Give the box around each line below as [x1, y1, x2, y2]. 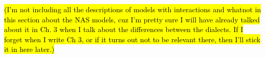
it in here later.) [4, 44, 55, 54]
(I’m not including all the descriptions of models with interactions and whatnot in [4, 4, 261, 14]
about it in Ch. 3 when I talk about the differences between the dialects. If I [4, 24, 244, 35]
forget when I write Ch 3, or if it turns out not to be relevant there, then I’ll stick [4, 34, 260, 44]
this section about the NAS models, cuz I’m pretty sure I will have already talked [4, 14, 260, 24]
